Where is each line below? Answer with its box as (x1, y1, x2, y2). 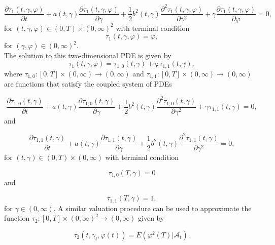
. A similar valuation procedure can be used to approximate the (53, 202, 252, 213)
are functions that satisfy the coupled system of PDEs (4, 78, 172, 89)
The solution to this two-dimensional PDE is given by (4, 50, 171, 60)
